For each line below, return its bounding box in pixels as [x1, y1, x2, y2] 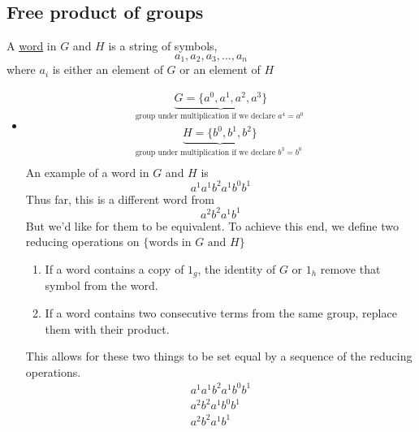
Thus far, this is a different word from [25, 190, 214, 207]
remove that [320, 260, 381, 277]
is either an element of [52, 61, 163, 78]
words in [149, 237, 192, 249]
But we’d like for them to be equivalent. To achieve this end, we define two [25, 217, 399, 234]
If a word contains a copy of [45, 260, 184, 277]
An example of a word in [25, 163, 149, 180]
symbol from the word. [45, 277, 158, 294]
